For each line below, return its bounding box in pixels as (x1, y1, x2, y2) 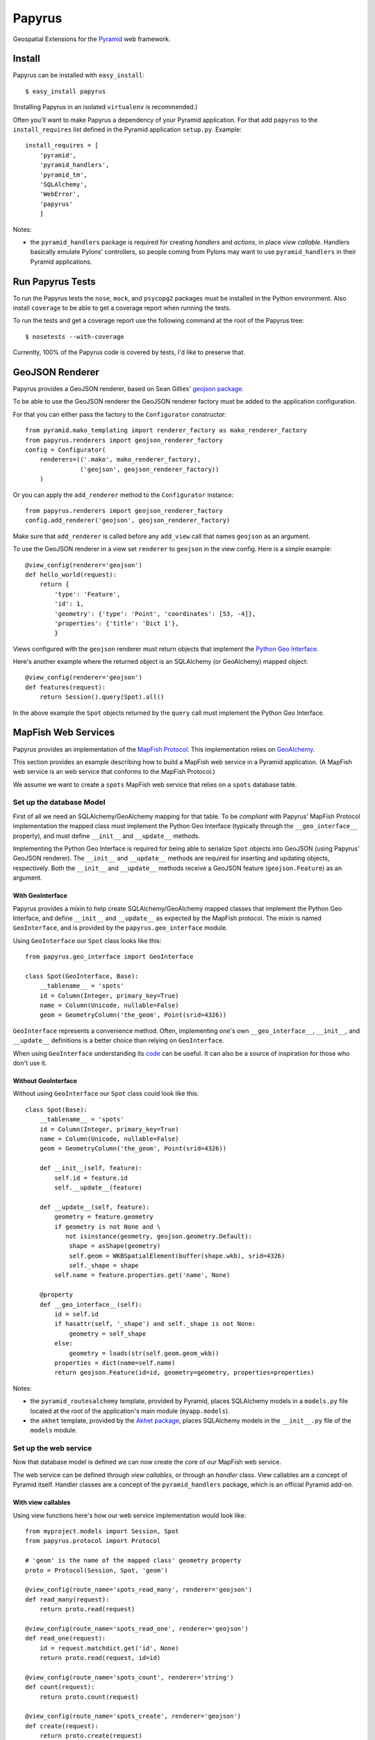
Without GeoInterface (12, 1077, 78, 1085)
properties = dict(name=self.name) (54, 1359, 176, 1367)
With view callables (12, 1498, 71, 1507)
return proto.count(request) (39, 1693, 139, 1701)
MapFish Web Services (12, 727, 115, 738)
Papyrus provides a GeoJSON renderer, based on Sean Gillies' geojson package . (12, 385, 244, 393)
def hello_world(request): (25, 571, 117, 578)
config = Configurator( (25, 446, 106, 454)
